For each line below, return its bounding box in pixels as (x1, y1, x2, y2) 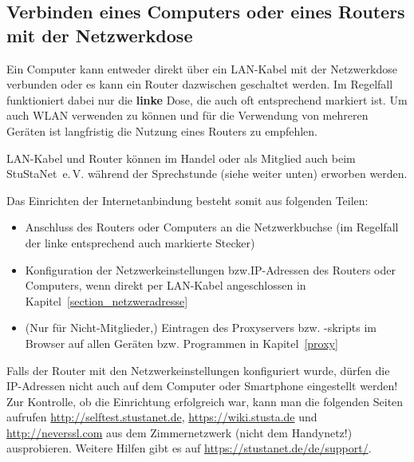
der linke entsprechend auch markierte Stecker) (25, 234, 255, 251)
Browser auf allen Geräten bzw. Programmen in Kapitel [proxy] (25, 334, 338, 351)
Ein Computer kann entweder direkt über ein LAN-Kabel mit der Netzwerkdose (6, 60, 397, 77)
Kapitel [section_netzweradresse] (25, 292, 188, 309)
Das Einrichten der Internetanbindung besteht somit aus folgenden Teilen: (6, 192, 369, 208)
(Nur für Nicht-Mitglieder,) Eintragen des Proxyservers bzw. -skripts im (25, 319, 377, 336)
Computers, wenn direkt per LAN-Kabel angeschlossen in (25, 277, 306, 294)
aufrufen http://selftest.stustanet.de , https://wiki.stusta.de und (6, 409, 317, 425)
